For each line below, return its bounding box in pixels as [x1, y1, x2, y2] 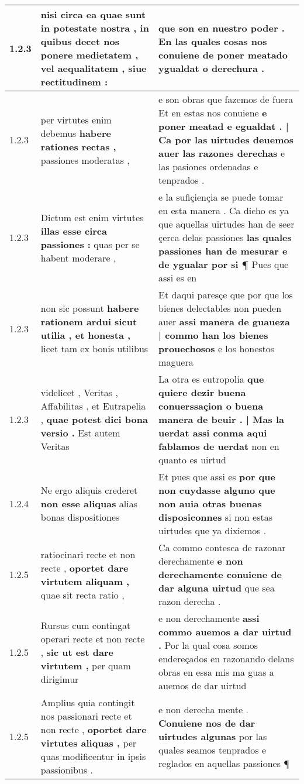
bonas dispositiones [40, 510, 120, 524]
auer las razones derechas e [158, 146, 285, 160]
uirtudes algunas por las [158, 729, 267, 743]
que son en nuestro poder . [158, 21, 285, 35]
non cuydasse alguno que [158, 483, 275, 497]
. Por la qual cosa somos [158, 638, 258, 652]
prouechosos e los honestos [158, 342, 275, 355]
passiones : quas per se [40, 237, 140, 251]
